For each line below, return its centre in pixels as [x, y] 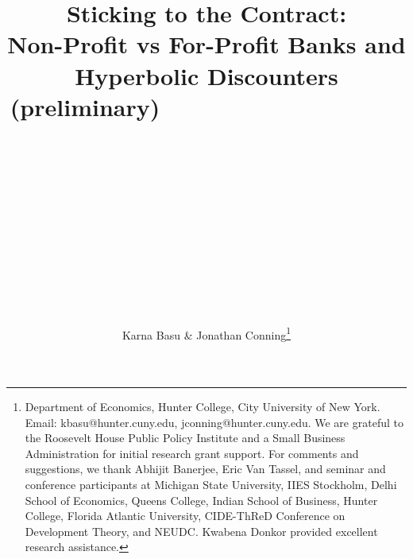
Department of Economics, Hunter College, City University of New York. [203, 407]
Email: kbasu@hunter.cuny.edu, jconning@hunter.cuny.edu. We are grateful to [214, 422]
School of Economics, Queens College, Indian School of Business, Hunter [201, 500]
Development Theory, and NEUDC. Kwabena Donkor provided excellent [201, 531]
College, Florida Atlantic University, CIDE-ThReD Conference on [185, 516]
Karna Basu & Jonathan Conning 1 [206, 333]
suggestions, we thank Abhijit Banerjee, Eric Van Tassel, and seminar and [205, 469]
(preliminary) [85, 106]
